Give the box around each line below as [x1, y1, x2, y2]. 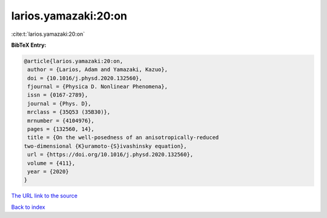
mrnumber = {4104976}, [27, 117, 95, 124]
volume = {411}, [27, 160, 76, 166]
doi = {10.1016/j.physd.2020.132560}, [27, 75, 142, 81]
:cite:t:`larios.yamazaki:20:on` [11, 30, 85, 38]
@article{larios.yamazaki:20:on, [24, 58, 124, 64]
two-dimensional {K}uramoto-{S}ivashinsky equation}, [24, 143, 187, 149]
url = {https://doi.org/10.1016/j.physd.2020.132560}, [27, 151, 194, 158]
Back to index [11, 203, 45, 211]
